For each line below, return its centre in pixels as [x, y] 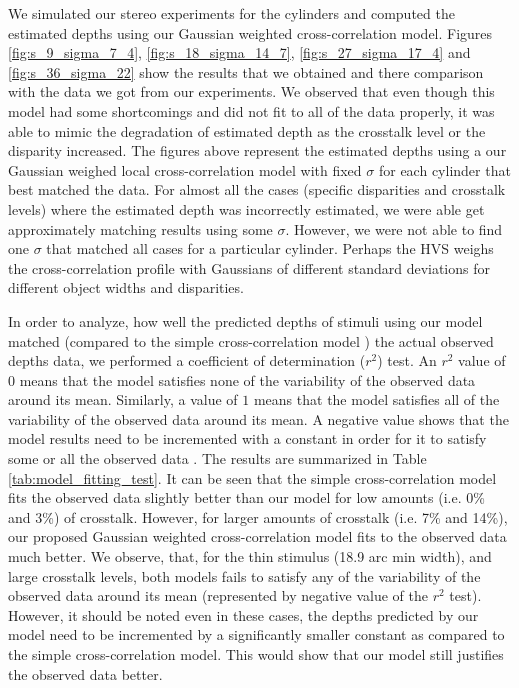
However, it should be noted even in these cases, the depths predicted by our [243, 614]
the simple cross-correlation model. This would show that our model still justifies [256, 654]
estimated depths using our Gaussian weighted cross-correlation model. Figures [250, 32]
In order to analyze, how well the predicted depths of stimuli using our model [245, 320]
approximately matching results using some [140, 228]
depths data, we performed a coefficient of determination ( [187, 360]
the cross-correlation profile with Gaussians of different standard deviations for [249, 267]
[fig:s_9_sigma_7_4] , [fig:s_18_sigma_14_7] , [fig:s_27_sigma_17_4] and [239, 52]
